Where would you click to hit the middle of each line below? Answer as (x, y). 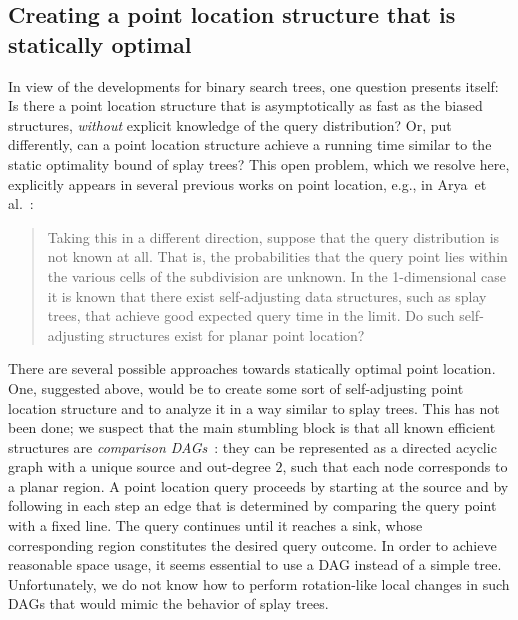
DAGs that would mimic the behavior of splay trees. (168, 603)
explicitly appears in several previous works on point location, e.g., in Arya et (247, 183)
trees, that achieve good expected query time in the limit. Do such (251, 315)
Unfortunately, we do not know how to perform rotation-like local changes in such (259, 583)
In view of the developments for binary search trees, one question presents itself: (253, 85)
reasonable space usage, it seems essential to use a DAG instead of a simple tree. (255, 564)
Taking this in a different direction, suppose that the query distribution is (273, 236)
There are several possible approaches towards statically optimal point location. (252, 368)
